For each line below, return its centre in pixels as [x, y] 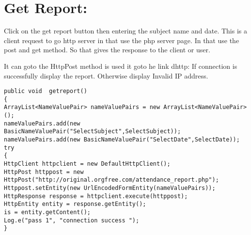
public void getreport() [46, 91]
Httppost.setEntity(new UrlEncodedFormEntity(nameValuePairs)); [110, 188]
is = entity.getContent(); [47, 212]
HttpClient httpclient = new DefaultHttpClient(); [87, 164]
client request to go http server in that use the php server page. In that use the [122, 40]
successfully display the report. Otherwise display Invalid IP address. [106, 75]
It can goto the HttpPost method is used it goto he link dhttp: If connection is [121, 66]
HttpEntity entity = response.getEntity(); [75, 204]
